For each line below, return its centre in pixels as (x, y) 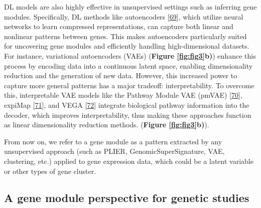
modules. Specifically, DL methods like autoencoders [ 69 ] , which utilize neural (124, 16)
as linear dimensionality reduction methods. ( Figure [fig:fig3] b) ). (107, 125)
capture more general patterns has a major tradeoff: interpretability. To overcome (129, 85)
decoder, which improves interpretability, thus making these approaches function (128, 115)
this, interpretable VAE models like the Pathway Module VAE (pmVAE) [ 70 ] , (123, 95)
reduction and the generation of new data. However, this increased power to (121, 75)
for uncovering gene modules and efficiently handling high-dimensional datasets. (127, 46)
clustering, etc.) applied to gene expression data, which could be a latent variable (129, 161)
